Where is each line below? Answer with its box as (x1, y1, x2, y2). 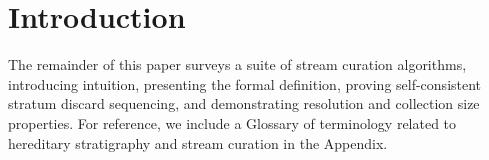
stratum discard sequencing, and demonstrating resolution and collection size (8, 93, 480, 114)
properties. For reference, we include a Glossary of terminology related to (8, 112, 457, 133)
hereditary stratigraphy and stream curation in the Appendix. (8, 132, 388, 153)
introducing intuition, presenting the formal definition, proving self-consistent (8, 73, 482, 94)
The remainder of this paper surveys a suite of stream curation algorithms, (8, 54, 467, 75)
